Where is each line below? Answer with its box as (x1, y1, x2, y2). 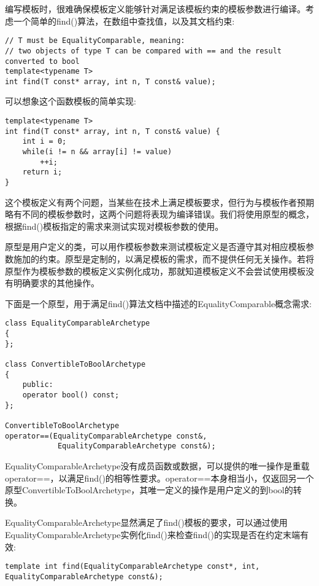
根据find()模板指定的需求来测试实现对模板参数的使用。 (5, 219, 224, 232)
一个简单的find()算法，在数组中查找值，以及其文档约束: (13, 14, 235, 27)
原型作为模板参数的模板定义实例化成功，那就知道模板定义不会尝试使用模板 (5, 264, 306, 277)
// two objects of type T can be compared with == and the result (5, 46, 282, 55)
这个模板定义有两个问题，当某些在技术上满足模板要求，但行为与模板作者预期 (5, 195, 314, 208)
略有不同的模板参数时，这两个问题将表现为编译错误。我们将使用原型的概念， (5, 208, 314, 221)
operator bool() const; (22, 391, 120, 399)
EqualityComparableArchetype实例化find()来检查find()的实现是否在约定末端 (5, 528, 301, 541)
